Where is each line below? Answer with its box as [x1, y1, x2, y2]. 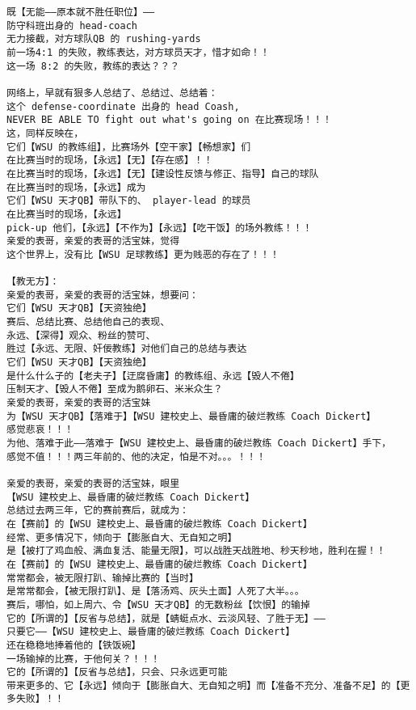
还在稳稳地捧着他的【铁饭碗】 [6, 639, 141, 651]
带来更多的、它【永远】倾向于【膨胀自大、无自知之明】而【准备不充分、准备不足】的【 [6, 679, 401, 691]
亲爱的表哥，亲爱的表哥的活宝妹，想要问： [6, 289, 199, 301]
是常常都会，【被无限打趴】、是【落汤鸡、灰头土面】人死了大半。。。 [6, 585, 305, 598]
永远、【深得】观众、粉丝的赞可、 [6, 329, 156, 341]
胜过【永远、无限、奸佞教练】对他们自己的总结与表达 [6, 343, 247, 355]
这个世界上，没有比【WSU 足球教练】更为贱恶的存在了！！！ [6, 248, 279, 260]
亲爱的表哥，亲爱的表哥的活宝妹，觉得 [6, 235, 180, 247]
